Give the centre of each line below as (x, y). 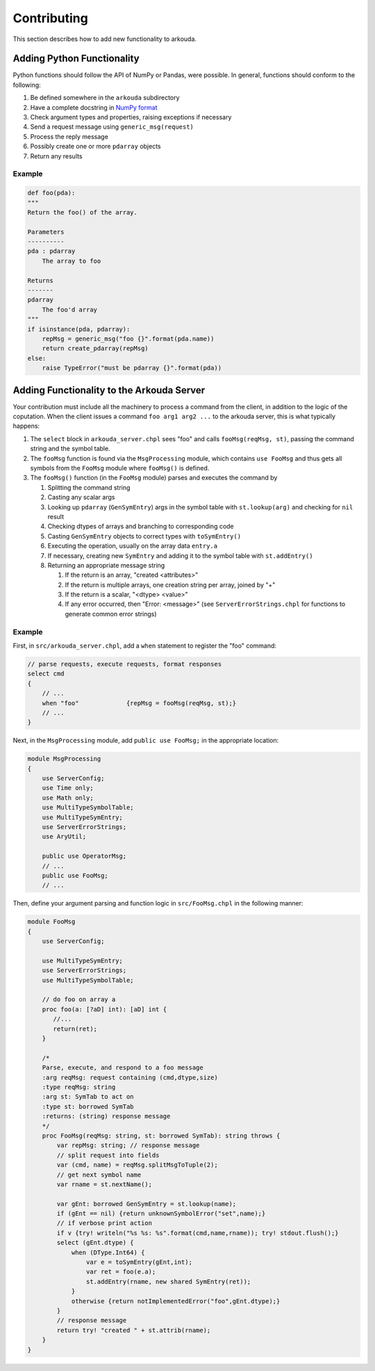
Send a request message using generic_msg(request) (112, 127)
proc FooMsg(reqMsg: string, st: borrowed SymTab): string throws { (161, 1135)
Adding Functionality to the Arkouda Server (109, 390)
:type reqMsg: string (79, 1087)
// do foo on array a (79, 1000)
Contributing (50, 18)
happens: (26, 426)
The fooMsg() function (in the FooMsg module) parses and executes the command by (154, 478)
